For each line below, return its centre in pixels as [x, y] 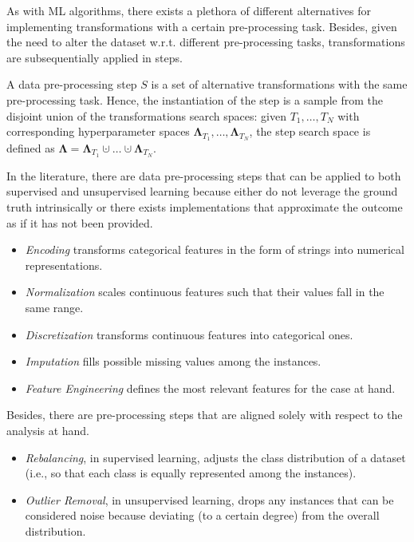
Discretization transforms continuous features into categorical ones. [189, 334]
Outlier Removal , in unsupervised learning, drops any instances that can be [209, 499]
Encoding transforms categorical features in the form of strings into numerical [215, 249]
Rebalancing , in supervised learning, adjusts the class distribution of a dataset [215, 457]
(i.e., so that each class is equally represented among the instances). [191, 473]
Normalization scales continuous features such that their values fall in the [205, 292]
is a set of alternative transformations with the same [279, 84]
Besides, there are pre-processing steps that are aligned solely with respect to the [205, 415]
